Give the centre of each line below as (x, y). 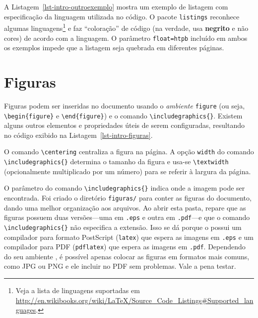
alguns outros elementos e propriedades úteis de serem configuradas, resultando (124, 125)
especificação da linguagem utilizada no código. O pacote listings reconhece (122, 16)
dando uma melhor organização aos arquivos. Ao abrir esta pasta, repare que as (125, 207)
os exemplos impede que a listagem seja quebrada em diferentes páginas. (114, 48)
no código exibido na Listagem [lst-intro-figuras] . (78, 135)
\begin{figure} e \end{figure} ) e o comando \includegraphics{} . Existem (123, 115)
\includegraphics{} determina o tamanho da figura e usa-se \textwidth (116, 161)
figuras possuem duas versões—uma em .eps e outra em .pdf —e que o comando (127, 217)
